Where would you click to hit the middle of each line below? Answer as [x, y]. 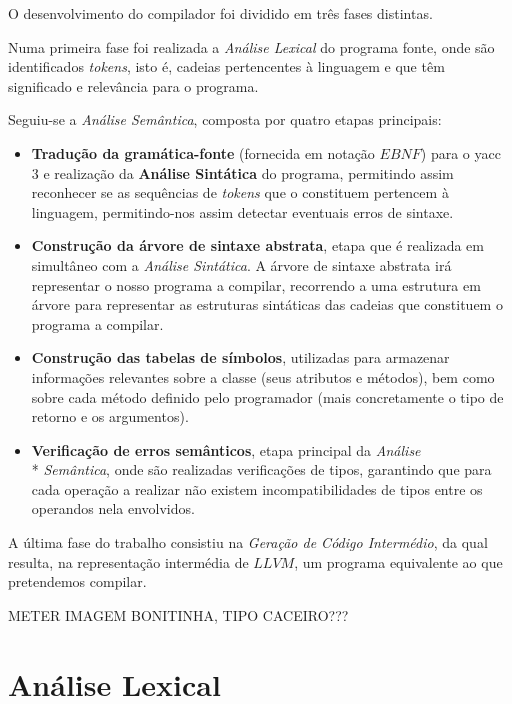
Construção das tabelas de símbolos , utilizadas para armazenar [240, 357]
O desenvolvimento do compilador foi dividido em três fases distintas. [220, 13]
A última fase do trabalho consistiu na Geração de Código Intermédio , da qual [248, 542]
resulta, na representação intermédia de [128, 561]
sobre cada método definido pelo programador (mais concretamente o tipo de [267, 396]
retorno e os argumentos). [110, 416]
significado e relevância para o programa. [133, 85]
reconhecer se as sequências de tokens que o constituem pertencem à [240, 192]
